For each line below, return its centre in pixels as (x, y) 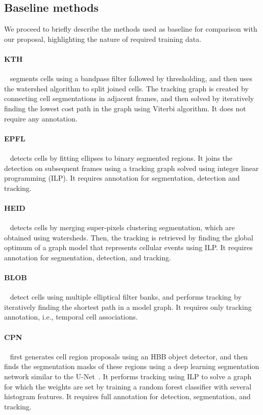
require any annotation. (41, 118)
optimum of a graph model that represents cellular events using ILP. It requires (128, 247)
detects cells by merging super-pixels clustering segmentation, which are (122, 227)
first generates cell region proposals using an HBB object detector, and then (129, 356)
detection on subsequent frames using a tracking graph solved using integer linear (131, 168)
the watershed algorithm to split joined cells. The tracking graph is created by (126, 88)
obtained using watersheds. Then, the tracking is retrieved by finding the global (129, 237)
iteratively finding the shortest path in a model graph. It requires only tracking (128, 307)
